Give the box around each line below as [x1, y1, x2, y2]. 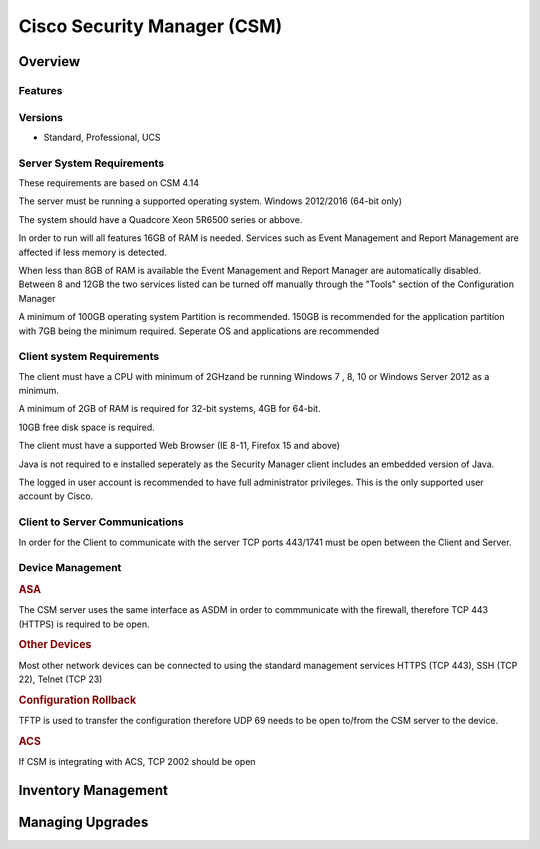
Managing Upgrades [18, 813, 149, 830]
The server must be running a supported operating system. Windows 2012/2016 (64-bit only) [18, 195, 403, 207]
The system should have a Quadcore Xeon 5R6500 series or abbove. [18, 213, 303, 225]
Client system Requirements [18, 350, 160, 364]
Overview [18, 53, 81, 70]
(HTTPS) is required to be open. [18, 618, 150, 630]
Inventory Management [18, 781, 169, 799]
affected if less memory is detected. [18, 246, 167, 258]
